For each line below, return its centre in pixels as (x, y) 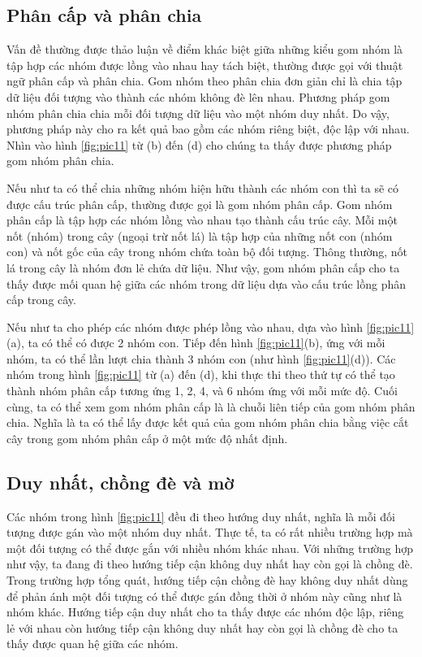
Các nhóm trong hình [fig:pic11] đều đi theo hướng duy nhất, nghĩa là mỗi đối (201, 516)
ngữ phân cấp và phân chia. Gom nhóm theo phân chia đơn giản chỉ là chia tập (205, 81)
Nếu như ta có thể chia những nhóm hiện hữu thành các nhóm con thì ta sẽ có (203, 187)
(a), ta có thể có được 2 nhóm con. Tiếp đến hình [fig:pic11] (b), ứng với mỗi (196, 343)
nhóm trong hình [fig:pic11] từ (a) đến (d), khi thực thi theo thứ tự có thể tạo (201, 374)
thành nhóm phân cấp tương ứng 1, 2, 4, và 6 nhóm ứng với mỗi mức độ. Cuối (202, 391)
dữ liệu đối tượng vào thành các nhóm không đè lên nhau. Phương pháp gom (198, 96)
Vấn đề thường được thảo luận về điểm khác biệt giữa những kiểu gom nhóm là (205, 49)
